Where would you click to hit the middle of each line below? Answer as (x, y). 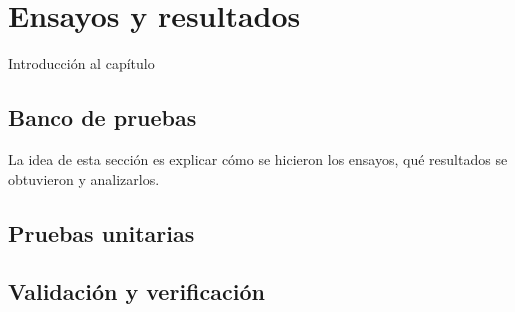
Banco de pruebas (102, 117)
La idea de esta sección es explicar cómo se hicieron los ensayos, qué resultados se (258, 158)
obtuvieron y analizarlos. (84, 178)
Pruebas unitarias (101, 232)
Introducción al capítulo (81, 63)
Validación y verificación (136, 291)
